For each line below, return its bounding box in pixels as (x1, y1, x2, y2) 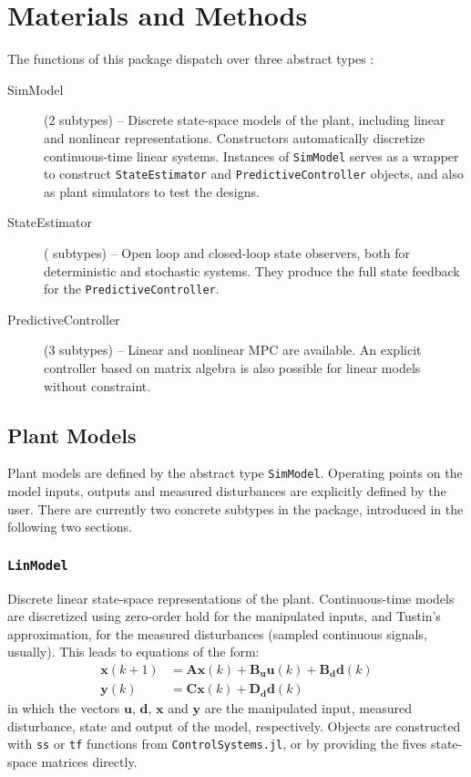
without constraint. (44, 376, 151, 395)
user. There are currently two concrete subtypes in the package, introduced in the (7, 499, 464, 518)
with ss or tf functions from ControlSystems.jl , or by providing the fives (7, 734, 427, 753)
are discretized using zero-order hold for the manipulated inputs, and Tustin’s (7, 606, 441, 626)
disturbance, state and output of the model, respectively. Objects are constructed (7, 716, 461, 735)
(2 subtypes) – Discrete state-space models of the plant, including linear (44, 110, 445, 129)
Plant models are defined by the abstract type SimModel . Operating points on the (7, 463, 463, 482)
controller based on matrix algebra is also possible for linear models (44, 358, 421, 378)
